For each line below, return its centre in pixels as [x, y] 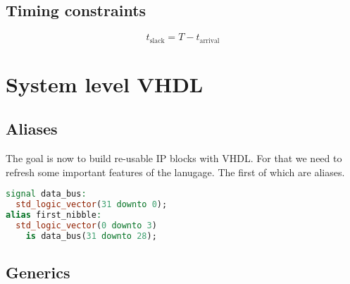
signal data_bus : [46, 194]
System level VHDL [105, 84]
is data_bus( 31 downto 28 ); [91, 236]
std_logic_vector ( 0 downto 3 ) [86, 226]
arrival [210, 41]
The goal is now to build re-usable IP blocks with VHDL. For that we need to [174, 158]
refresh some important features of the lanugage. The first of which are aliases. [175, 172]
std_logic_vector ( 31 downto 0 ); [92, 205]
